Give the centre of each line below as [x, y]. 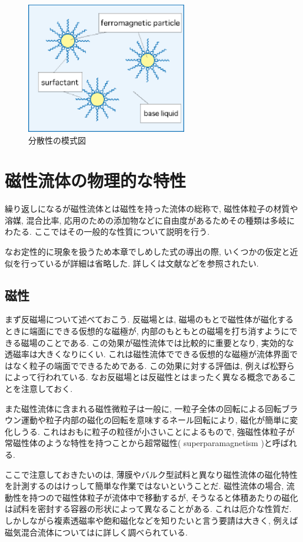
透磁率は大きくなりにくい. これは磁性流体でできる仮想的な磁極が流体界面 [147, 354]
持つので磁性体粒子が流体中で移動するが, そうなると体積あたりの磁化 [164, 497]
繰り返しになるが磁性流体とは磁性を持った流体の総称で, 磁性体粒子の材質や [151, 209]
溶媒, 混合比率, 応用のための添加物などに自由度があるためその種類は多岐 [146, 220]
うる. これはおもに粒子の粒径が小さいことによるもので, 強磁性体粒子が [158, 431]
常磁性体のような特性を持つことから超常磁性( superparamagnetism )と [139, 443]
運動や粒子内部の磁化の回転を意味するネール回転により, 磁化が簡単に [155, 420]
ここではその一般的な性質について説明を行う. [122, 232]
